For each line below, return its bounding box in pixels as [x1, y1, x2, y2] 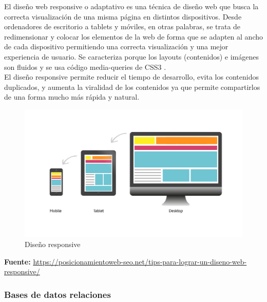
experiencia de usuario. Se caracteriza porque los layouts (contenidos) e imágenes [4, 51, 259, 62]
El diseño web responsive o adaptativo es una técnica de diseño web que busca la [4, 1, 259, 11]
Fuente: [4, 256, 31, 267]
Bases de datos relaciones [4, 288, 111, 300]
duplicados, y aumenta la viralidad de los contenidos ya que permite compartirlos [4, 81, 260, 92]
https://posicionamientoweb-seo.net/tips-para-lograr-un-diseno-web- [33, 256, 247, 267]
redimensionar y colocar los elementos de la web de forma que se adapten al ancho [4, 31, 263, 42]
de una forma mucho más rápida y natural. [4, 91, 140, 102]
